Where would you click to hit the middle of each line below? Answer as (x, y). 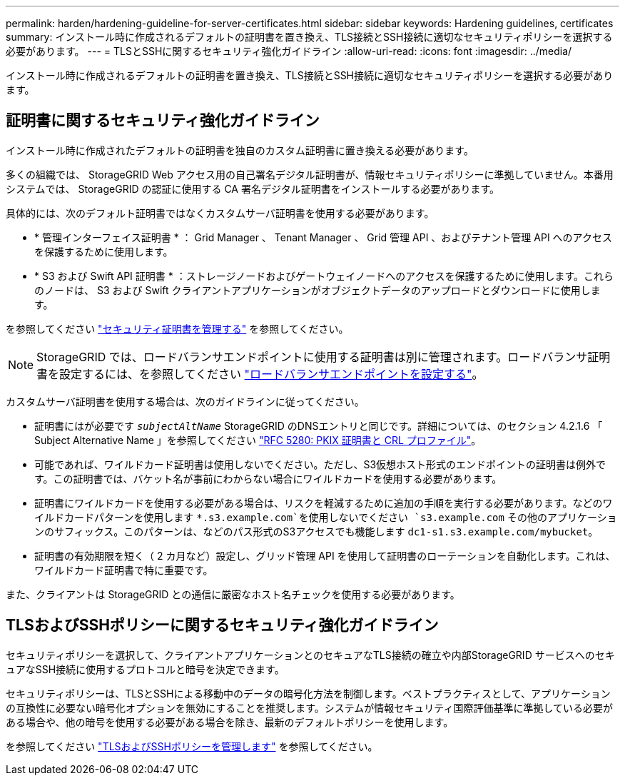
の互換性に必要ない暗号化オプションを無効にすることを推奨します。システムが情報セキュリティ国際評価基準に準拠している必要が (310, 707)
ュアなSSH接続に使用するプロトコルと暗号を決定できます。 (145, 669)
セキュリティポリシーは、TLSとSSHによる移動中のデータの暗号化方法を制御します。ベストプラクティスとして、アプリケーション (308, 693)
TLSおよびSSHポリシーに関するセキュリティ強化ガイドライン (222, 625)
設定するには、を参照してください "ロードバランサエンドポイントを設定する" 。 (271, 374)
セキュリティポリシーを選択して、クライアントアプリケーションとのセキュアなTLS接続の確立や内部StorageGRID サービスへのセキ (310, 655)
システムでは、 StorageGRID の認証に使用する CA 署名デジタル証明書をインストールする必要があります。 (253, 188)
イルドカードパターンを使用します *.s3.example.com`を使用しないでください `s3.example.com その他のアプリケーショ (326, 517)
